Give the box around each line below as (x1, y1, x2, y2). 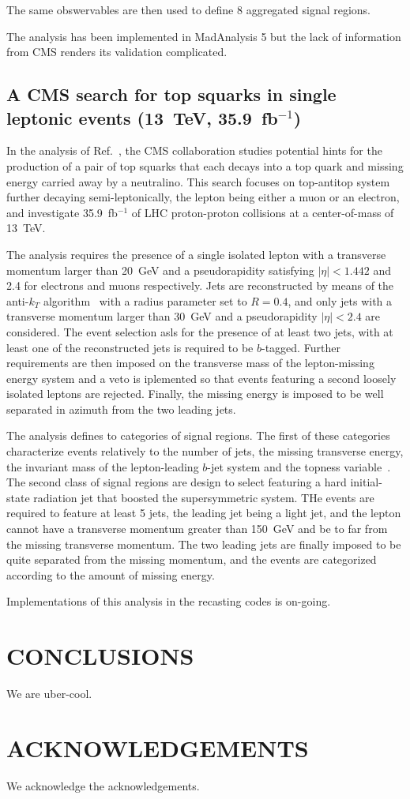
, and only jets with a (288, 292, 393, 309)
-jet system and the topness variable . (207, 458, 391, 475)
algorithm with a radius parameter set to (43, 292, 247, 309)
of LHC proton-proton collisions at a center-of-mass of (131, 204, 394, 220)
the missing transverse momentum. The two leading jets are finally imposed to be (6, 535, 401, 552)
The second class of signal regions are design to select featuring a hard (6, 474, 347, 490)
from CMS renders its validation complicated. (6, 43, 228, 60)
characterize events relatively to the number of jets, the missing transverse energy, (6, 443, 404, 460)
